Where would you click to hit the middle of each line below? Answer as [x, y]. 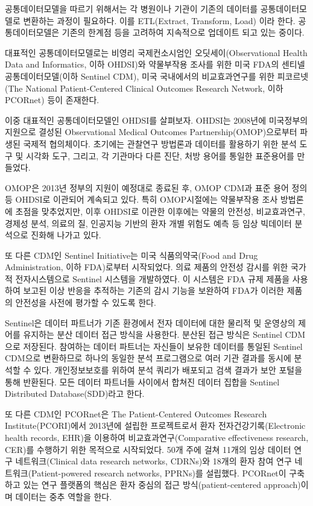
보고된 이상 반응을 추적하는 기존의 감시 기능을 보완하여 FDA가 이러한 [153, 290]
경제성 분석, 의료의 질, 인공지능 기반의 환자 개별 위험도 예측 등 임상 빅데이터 [148, 223]
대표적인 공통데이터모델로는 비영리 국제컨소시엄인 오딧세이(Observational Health [156, 52]
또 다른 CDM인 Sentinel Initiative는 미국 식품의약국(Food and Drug [131, 255]
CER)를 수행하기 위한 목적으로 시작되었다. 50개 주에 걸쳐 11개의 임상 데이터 [148, 449]
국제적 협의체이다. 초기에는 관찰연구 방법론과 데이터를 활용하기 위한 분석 [160, 143]
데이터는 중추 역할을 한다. [64, 496]
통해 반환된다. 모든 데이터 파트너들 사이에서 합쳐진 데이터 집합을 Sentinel [142, 381]
